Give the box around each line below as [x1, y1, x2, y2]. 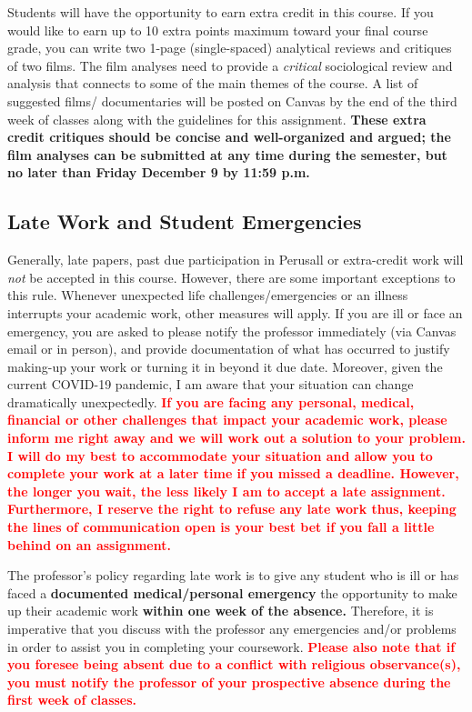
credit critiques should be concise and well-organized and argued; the [7, 127, 451, 146]
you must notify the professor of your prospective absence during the [7, 672, 451, 691]
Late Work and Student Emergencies [7, 207, 362, 236]
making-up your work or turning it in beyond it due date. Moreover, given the [7, 356, 443, 376]
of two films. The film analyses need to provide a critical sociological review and [7, 55, 453, 75]
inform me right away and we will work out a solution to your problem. [7, 428, 466, 447]
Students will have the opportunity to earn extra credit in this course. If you [7, 3, 434, 21]
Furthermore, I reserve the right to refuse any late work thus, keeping [7, 499, 457, 518]
